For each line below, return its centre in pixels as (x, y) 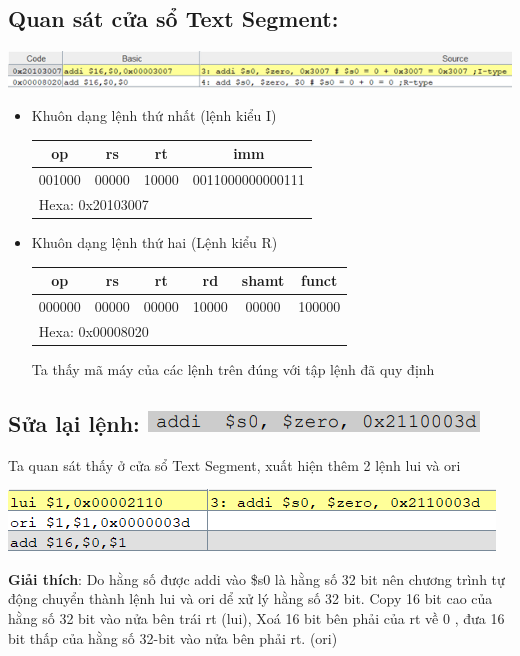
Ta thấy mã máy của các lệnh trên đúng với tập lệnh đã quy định (233, 368)
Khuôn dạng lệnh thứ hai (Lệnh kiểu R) (154, 242)
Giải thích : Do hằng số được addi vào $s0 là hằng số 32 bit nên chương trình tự (256, 578)
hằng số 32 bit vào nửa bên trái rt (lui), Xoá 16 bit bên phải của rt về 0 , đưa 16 (256, 618)
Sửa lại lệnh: (74, 422)
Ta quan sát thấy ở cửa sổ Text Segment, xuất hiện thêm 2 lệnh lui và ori (234, 464)
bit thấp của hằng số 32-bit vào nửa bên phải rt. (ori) (173, 637)
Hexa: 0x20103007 (93, 203)
